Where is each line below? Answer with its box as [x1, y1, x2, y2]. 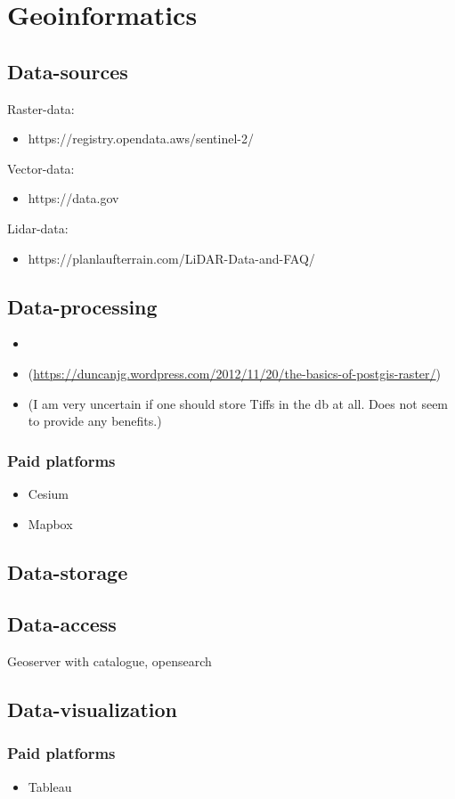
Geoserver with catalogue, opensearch [7, 652, 212, 671]
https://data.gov [28, 189, 119, 208]
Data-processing [7, 292, 158, 320]
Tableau [28, 777, 72, 795]
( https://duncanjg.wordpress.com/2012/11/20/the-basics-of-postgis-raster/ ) [28, 363, 441, 382]
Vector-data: [7, 159, 75, 177]
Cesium [28, 484, 69, 502]
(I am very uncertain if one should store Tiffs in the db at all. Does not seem [28, 394, 449, 412]
